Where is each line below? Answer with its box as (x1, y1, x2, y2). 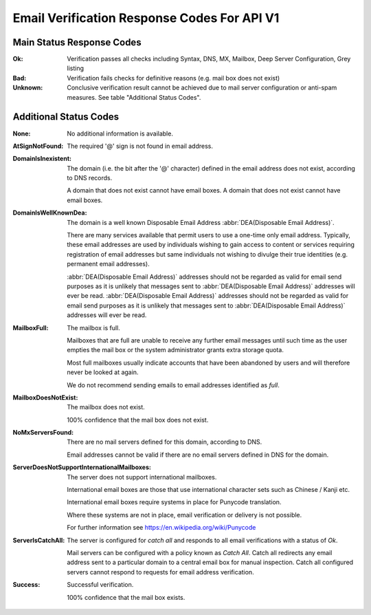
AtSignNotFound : (12, 142, 64, 150)
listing (67, 64, 84, 72)
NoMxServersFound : (12, 429, 74, 437)
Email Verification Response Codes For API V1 (12, 10, 280, 25)
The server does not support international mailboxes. (67, 473, 217, 481)
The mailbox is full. (67, 323, 120, 332)
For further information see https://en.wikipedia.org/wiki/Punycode (67, 524, 256, 532)
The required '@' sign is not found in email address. (67, 142, 213, 150)
